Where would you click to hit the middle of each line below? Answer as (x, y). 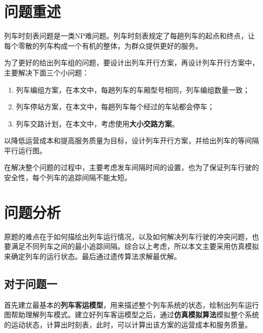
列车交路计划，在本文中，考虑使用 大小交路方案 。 (97, 123)
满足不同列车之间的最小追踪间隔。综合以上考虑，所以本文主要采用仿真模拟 (135, 246)
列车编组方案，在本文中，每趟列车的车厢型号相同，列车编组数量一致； (133, 89)
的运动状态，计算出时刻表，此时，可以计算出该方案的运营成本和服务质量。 (128, 324)
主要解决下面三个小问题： (47, 72)
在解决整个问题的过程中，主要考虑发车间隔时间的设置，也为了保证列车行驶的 (131, 167)
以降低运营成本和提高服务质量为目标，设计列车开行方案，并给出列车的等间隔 (131, 140)
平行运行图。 (25, 150)
